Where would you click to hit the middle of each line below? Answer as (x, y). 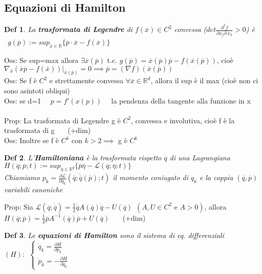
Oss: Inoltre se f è (32, 140)
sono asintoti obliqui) (37, 91)
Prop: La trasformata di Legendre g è (63, 120)
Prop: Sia (19, 206)
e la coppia (216, 177)
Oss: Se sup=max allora (41, 60)
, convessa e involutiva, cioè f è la (183, 120)
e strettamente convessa (86, 80)
